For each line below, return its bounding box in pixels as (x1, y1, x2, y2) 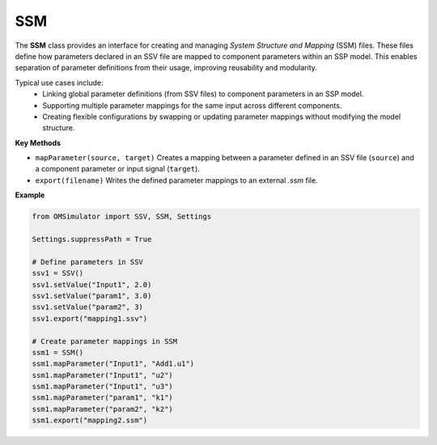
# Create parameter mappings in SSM (32, 337, 178, 345)
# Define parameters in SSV (32, 257, 143, 266)
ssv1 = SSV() (32, 269, 84, 278)
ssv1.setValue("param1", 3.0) (32, 291, 152, 300)
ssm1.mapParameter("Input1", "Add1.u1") (32, 359, 194, 368)
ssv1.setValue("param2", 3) (32, 303, 143, 311)
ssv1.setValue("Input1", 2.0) (32, 280, 152, 289)
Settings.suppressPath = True (32, 235, 152, 244)
